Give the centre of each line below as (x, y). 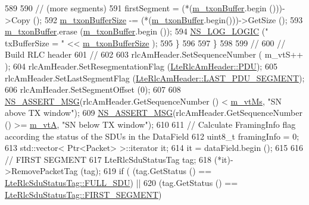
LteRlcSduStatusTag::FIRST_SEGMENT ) (83, 194)
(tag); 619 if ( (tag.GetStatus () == (146, 171)
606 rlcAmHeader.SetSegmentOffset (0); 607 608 (93, 89)
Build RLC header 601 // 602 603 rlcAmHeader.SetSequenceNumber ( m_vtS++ (154, 54)
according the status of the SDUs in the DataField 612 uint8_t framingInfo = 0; (152, 136)
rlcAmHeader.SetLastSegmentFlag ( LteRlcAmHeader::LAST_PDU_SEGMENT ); (155, 78)
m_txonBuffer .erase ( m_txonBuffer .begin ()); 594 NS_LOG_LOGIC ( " (137, 31)
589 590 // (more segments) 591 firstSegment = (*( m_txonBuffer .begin (136, 8)
